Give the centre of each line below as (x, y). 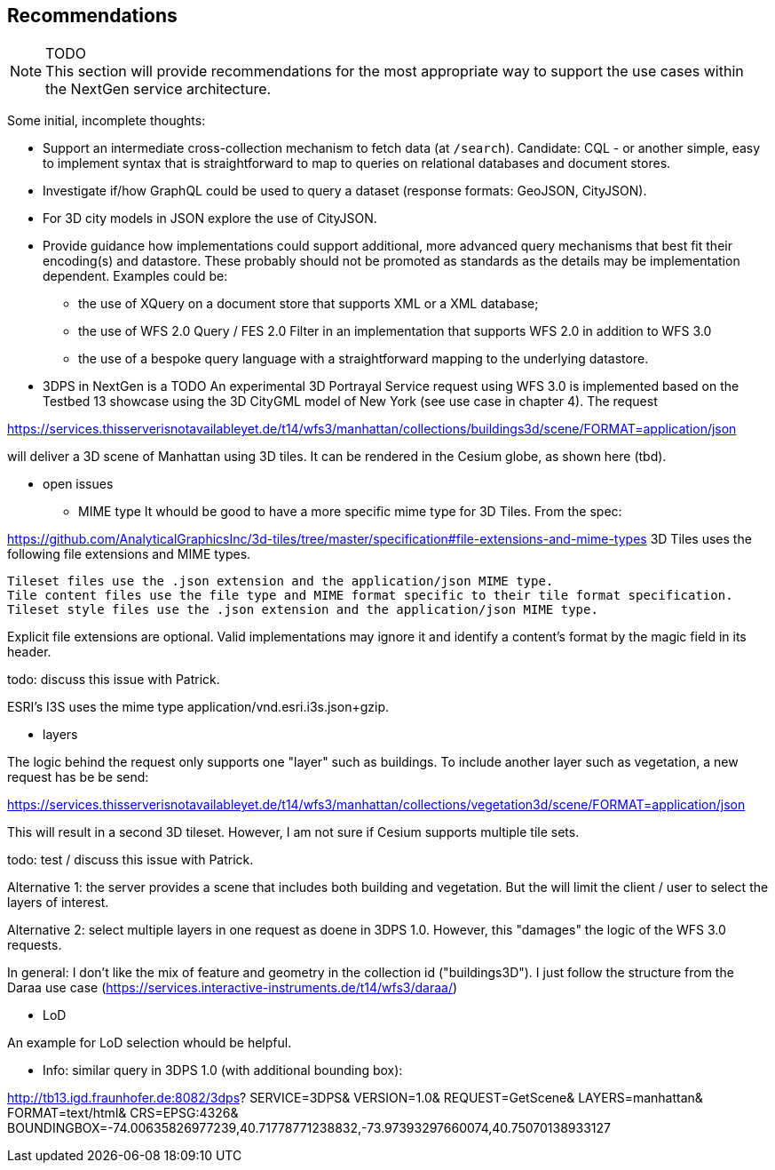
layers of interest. (58, 903)
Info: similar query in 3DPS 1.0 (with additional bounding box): (223, 1071)
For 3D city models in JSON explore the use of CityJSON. (210, 219)
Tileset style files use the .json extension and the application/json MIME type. (303, 610)
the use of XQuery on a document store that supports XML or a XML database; (308, 304)
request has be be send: (78, 777)
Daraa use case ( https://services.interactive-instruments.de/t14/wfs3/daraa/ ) (233, 988)
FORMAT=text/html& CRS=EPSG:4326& (123, 1113)
